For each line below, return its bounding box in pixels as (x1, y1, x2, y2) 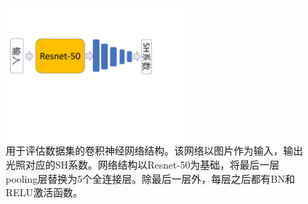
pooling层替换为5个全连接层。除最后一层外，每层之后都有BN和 (6, 171, 295, 186)
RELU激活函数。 (6, 185, 84, 200)
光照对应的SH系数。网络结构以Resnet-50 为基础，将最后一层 (6, 157, 280, 171)
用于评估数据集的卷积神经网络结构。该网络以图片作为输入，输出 (6, 143, 303, 158)
